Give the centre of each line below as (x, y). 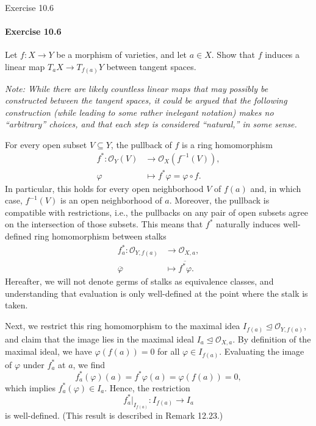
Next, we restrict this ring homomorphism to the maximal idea (123, 326)
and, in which (276, 188)
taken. (16, 305)
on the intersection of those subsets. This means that (104, 224)
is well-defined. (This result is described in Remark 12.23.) (114, 415)
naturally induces (248, 224)
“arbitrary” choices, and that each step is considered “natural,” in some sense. (151, 124)
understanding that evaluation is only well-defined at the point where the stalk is (156, 293)
